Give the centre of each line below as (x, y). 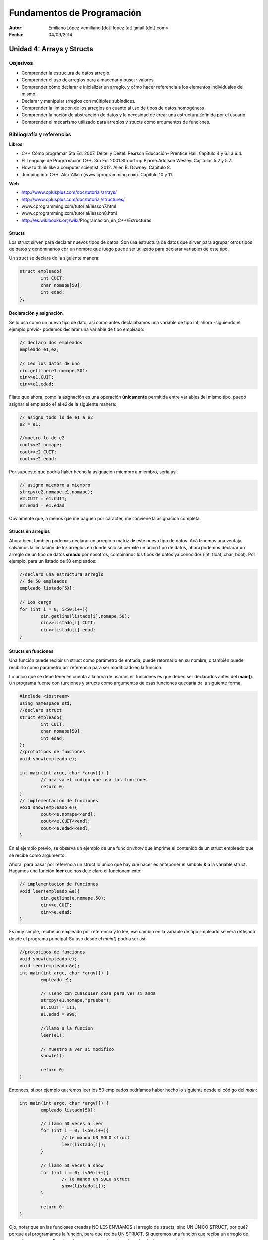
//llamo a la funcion (67, 1028)
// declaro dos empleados (51, 342)
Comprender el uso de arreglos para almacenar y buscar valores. (88, 80)
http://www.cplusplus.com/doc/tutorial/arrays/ (69, 192)
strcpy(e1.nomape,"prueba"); (76, 1000)
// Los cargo (35, 602)
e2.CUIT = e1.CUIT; (43, 499)
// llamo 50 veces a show (72, 1165)
